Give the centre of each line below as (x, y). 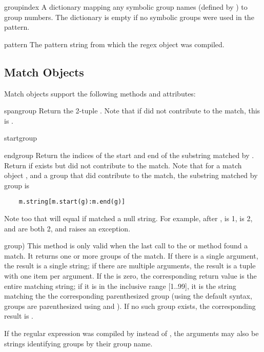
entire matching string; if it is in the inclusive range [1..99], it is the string (120, 286)
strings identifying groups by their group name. (78, 343)
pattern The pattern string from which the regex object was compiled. (114, 44)
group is (17, 185)
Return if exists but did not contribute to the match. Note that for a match (123, 165)
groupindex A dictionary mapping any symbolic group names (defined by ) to (126, 7)
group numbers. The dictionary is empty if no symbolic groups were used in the (129, 17)
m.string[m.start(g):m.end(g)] (72, 202)
